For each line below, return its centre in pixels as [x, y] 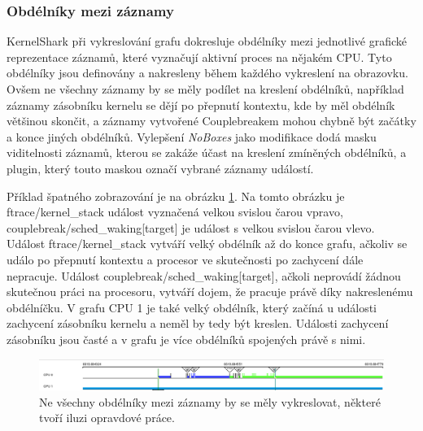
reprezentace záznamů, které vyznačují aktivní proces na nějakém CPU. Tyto [199, 57]
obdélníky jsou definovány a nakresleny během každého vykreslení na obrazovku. [207, 73]
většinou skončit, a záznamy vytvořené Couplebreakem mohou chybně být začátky [211, 121]
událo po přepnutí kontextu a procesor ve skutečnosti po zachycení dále [185, 259]
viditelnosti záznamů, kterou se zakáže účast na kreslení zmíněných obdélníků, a [207, 152]
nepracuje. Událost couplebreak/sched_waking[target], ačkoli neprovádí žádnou [204, 275]
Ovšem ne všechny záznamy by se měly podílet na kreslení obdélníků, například [205, 89]
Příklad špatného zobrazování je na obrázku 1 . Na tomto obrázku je [176, 196]
